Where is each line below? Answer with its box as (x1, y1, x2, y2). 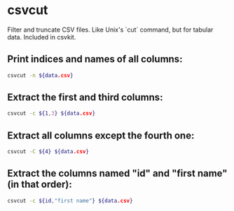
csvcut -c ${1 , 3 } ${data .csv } (7, 110, 96, 117)
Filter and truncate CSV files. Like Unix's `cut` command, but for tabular (7, 25, 214, 34)
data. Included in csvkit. (7, 32, 76, 41)
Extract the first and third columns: (7, 91, 163, 103)
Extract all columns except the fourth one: (7, 129, 195, 141)
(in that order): (7, 179, 72, 191)
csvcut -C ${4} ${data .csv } (7, 148, 90, 155)
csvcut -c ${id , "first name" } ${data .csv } (7, 197, 133, 204)
